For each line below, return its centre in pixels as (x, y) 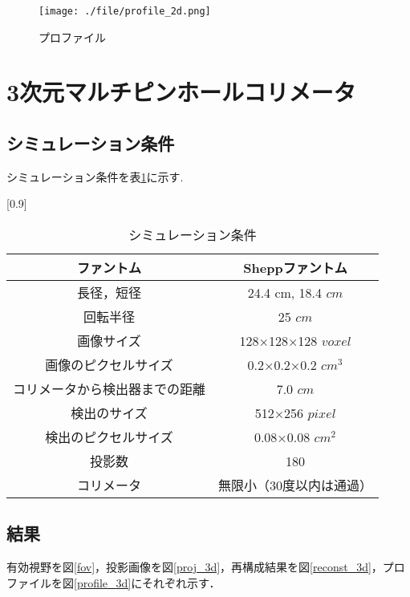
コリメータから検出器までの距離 (110, 389)
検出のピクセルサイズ (109, 437)
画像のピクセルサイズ (109, 365)
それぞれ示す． (181, 582)
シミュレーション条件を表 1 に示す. (95, 176)
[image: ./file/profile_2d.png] (125, 11)
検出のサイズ (109, 413)
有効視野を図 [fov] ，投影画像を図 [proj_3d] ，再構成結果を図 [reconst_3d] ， (195, 567)
